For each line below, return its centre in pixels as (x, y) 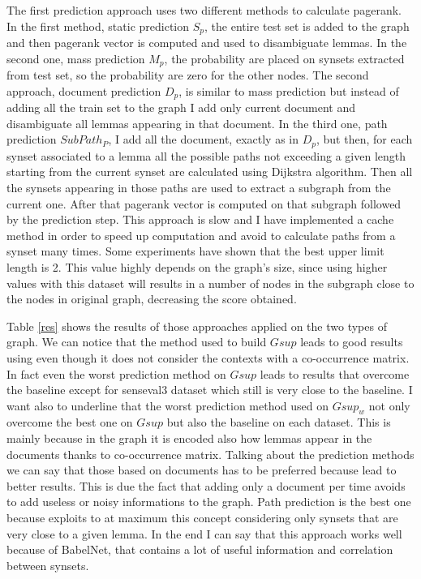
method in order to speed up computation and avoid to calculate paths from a (201, 235)
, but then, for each (364, 139)
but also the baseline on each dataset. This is (279, 422)
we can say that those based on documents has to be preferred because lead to (202, 470)
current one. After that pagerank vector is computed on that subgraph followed (204, 203)
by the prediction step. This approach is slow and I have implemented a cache (200, 219)
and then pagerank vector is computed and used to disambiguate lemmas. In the (207, 43)
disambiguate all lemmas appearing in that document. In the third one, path (197, 123)
